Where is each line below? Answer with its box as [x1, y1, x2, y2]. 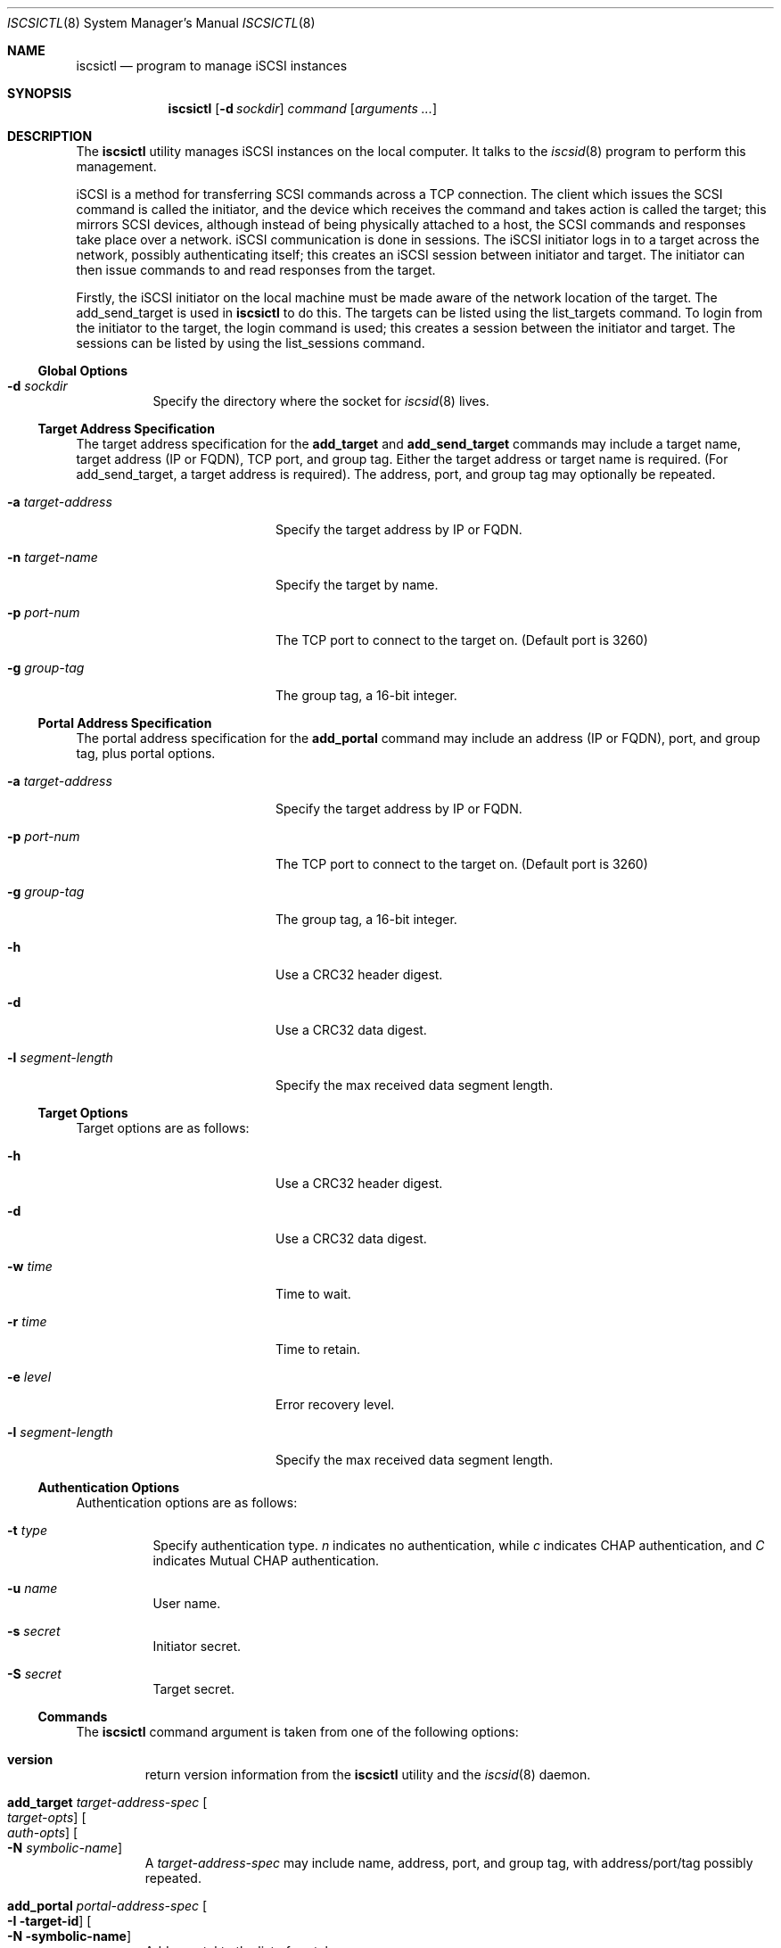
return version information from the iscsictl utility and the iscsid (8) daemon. [144, 1767, 591, 1782]
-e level [7, 1369, 52, 1384]
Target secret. [152, 1681, 234, 1696]
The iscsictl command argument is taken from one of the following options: [76, 1724, 519, 1739]
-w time [7, 1259, 53, 1274]
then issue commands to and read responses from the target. [76, 262, 436, 277]
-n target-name [7, 549, 98, 565]
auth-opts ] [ [7, 1825, 78, 1840]
